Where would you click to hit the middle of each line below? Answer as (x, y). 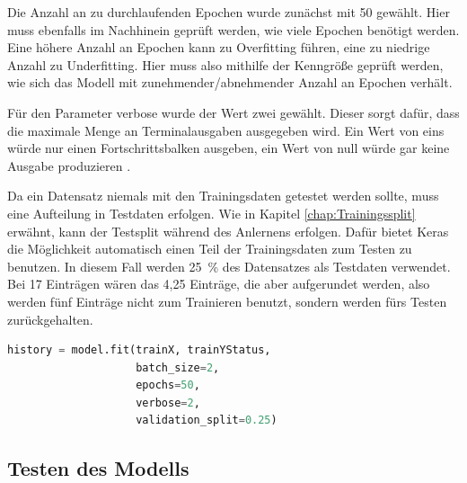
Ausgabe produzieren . (69, 165)
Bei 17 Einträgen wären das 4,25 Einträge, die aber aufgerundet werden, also (219, 284)
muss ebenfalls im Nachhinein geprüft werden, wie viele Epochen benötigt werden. (233, 29)
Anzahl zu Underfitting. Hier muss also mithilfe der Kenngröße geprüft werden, (225, 64)
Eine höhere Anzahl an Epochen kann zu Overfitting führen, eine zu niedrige (219, 47)
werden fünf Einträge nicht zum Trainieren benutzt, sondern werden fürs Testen (227, 301)
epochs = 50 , (168, 385)
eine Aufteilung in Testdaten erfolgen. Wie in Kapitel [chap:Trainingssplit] (211, 213)
